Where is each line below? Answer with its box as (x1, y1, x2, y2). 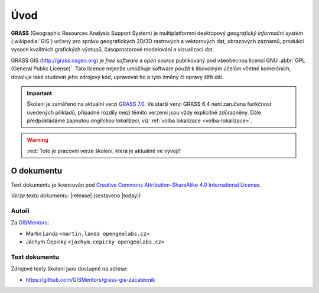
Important (27, 89, 53, 97)
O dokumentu (11, 165, 63, 175)
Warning (27, 136, 48, 144)
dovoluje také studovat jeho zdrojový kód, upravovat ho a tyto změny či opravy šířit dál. (11, 73, 224, 80)
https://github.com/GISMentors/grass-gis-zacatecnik (25, 276, 156, 283)
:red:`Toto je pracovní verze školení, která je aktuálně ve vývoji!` (27, 147, 182, 154)
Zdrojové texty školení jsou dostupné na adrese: (11, 265, 128, 272)
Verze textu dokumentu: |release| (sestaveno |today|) (11, 192, 141, 199)
